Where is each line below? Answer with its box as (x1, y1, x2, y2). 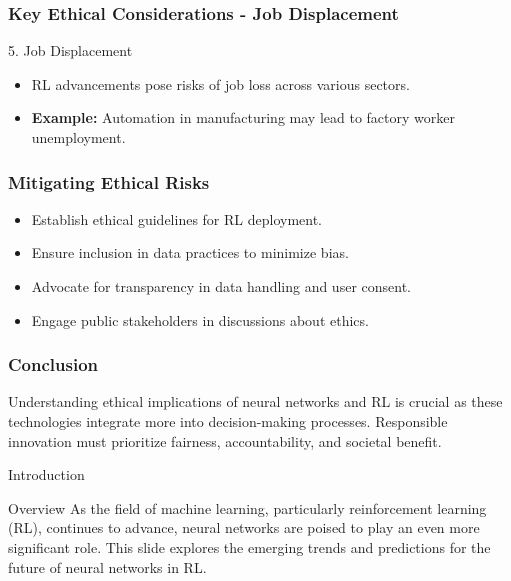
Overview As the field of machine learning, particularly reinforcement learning (8, 497, 487, 518)
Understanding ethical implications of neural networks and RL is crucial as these (8, 391, 503, 412)
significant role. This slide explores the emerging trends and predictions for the (8, 536, 491, 557)
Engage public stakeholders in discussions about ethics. (31, 309, 369, 330)
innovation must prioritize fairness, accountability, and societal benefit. (8, 430, 442, 451)
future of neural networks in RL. (8, 556, 207, 577)
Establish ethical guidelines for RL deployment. (31, 208, 323, 229)
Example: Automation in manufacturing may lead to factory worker (31, 107, 455, 128)
